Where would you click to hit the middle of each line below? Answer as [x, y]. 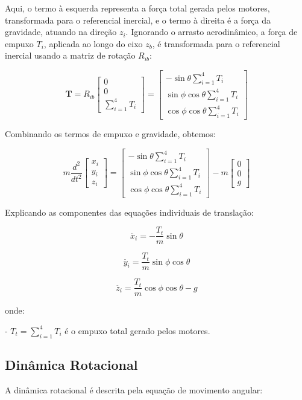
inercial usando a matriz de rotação [70, 55]
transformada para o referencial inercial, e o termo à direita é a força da [138, 20]
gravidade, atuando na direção [61, 32]
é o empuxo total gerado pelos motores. [137, 330]
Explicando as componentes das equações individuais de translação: [129, 212]
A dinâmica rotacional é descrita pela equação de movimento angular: [134, 389]
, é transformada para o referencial [216, 43]
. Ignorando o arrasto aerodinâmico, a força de [212, 32]
